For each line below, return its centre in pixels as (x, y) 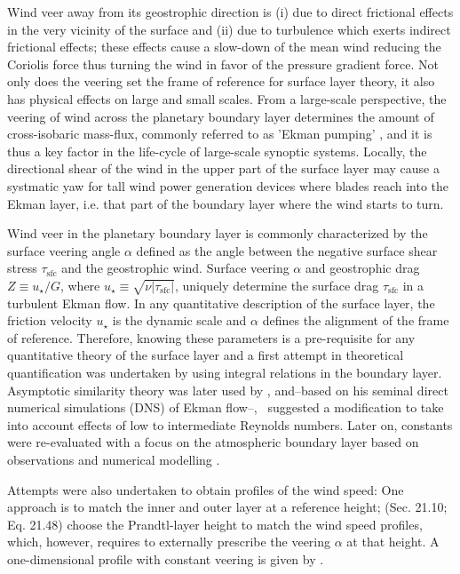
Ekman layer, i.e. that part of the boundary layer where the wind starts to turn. (226, 203)
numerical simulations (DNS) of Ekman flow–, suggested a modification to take (226, 407)
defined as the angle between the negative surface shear (287, 250)
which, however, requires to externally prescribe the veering (169, 542)
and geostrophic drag (362, 268)
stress (22, 268)
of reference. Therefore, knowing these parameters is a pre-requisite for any (211, 337)
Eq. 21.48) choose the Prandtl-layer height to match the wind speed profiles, (215, 524)
